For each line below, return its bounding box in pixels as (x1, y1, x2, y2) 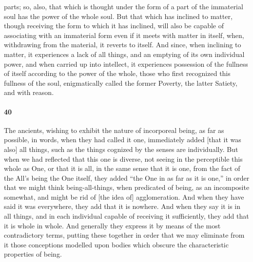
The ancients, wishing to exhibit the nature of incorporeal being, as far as (4, 125, 224, 135)
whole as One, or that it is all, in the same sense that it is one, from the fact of (4, 163, 240, 173)
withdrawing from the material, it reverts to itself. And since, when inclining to (4, 39, 241, 50)
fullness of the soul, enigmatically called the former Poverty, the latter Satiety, (4, 77, 237, 88)
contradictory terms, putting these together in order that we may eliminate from (4, 230, 245, 240)
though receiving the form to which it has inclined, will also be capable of (4, 20, 224, 31)
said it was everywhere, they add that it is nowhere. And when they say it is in (4, 201, 241, 211)
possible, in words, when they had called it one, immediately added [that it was (4, 134, 241, 145)
